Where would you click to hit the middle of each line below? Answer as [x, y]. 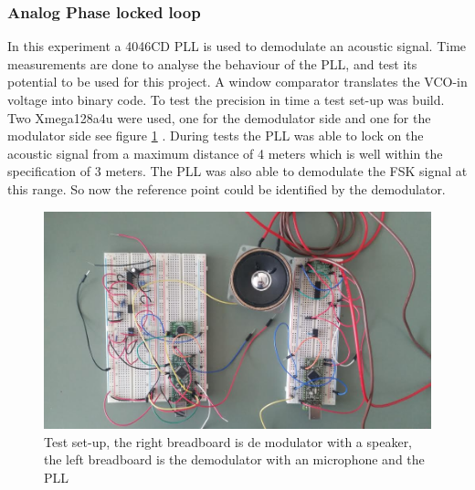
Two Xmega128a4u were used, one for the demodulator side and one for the [219, 117]
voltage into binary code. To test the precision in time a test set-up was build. [226, 99]
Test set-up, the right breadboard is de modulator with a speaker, [228, 441]
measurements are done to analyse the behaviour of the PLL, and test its [212, 63]
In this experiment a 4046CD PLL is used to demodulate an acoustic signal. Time [237, 46]
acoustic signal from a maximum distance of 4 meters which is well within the [225, 153]
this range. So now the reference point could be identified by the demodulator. [227, 188]
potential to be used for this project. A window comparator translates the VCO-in [237, 82]
